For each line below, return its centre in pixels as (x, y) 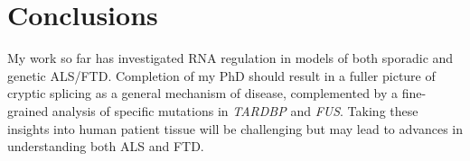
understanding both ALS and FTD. (106, 146)
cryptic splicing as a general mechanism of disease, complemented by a (203, 93)
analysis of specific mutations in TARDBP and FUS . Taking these (235, 110)
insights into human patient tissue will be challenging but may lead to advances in (235, 128)
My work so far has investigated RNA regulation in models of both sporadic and (230, 58)
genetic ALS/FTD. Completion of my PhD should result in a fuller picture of (221, 75)
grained (28, 110)
